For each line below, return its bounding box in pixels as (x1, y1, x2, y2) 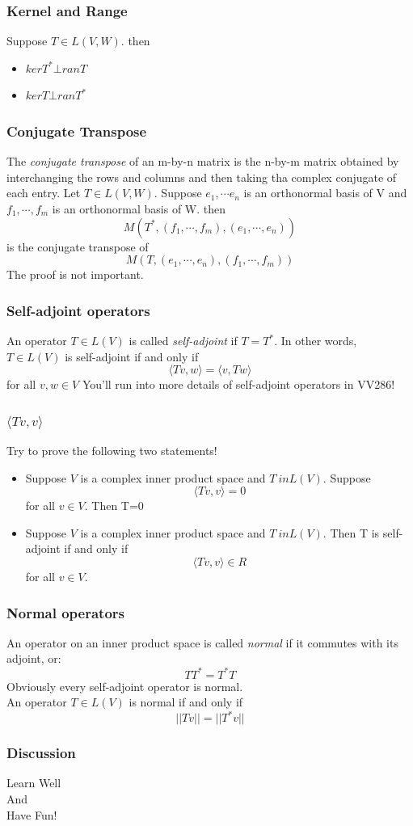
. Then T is (322, 524, 380, 541)
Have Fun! (6, 806, 57, 823)
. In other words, (274, 332, 357, 348)
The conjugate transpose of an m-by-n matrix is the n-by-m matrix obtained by (6, 153, 399, 170)
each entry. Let (6, 184, 81, 201)
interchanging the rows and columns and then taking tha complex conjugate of (6, 168, 397, 185)
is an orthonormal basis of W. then (52, 200, 226, 217)
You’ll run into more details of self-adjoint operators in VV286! (82, 376, 395, 393)
